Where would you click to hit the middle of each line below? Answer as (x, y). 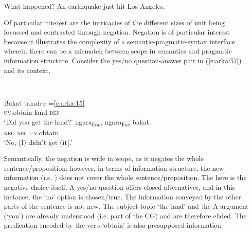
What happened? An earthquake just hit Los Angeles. (84, 6)
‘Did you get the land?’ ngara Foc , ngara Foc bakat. (78, 122)
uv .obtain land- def (32, 112)
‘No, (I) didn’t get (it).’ (38, 142)
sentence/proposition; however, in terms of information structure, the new (114, 168)
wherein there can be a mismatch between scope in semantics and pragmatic (118, 51)
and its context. (27, 70)
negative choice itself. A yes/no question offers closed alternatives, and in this (119, 187)
